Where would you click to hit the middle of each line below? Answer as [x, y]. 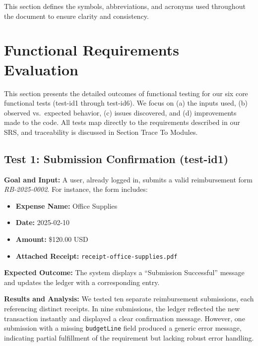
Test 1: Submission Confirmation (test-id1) [116, 158]
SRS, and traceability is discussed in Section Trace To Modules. [101, 132]
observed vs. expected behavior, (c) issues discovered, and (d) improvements [120, 112]
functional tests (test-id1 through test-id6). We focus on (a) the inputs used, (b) [126, 103]
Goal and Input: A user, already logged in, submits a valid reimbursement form [128, 179]
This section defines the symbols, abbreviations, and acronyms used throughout [125, 6]
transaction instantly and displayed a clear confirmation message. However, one [125, 318]
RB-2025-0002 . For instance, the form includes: [76, 189]
